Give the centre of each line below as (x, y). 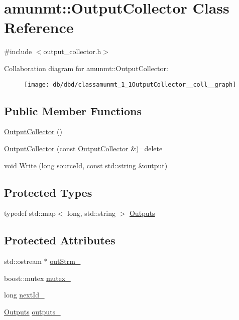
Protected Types (48, 192)
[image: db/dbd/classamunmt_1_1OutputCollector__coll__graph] (130, 84)
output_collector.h (72, 51)
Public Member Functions (73, 110)
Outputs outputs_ (32, 311)
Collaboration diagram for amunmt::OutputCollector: (86, 68)
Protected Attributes (60, 240)
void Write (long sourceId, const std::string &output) (86, 165)
